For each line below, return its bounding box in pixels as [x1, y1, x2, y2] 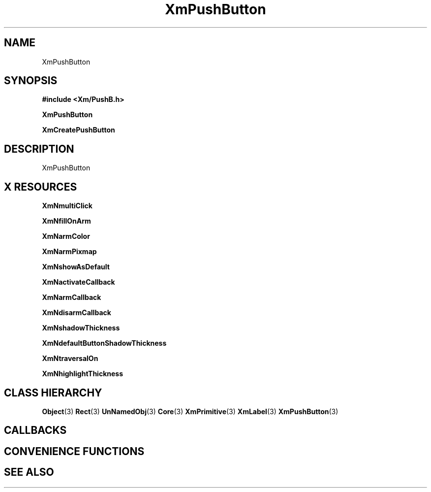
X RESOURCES [4, 180, 77, 193]
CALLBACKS [4, 424, 67, 437]
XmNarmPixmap [42, 247, 97, 256]
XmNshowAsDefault [42, 262, 110, 271]
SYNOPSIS [4, 74, 58, 87]
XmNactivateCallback [42, 278, 115, 287]
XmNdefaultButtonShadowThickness [42, 339, 167, 348]
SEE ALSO [4, 466, 54, 479]
